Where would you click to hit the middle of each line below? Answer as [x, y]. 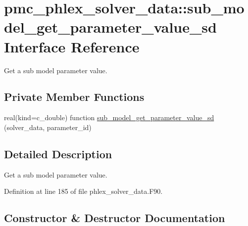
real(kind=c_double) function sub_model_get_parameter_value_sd [109, 117]
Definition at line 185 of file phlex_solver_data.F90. [83, 191]
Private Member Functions [74, 97]
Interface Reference [72, 46]
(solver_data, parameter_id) [48, 127]
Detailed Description [58, 154]
